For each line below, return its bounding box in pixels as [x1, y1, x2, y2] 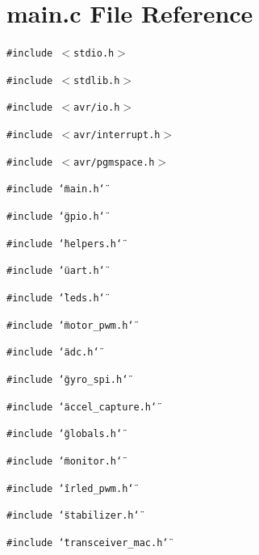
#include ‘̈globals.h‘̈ [6, 428, 123, 440]
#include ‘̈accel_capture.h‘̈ [6, 401, 157, 413]
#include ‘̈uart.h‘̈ [6, 265, 105, 277]
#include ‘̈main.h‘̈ [6, 183, 105, 196]
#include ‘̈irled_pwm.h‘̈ [6, 482, 134, 494]
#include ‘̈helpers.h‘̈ [6, 238, 123, 250]
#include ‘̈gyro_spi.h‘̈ [6, 374, 128, 385]
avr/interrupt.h [73, 129, 161, 141]
